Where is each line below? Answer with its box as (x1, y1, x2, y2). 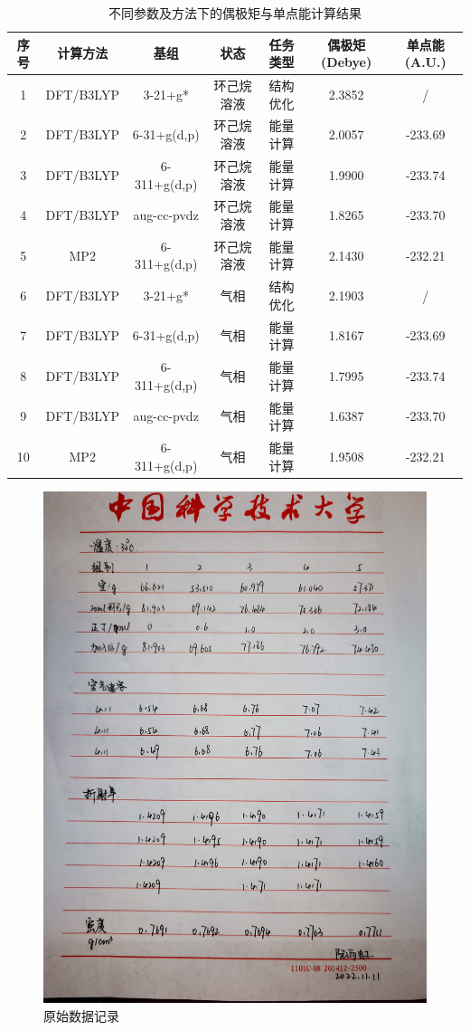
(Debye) (321, 52, 372, 72)
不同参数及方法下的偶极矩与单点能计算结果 (108, 4, 362, 22)
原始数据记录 (43, 1006, 119, 1025)
